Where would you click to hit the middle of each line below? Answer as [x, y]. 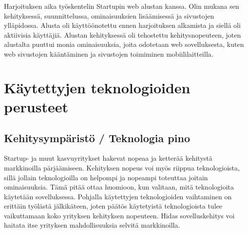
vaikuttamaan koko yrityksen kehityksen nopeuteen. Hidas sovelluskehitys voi [119, 215]
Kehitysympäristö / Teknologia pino [97, 138]
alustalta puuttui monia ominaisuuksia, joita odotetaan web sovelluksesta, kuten [124, 44]
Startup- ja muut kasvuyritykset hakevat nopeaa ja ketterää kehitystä [108, 158]
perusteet [36, 106]
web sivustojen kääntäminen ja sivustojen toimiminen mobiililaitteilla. [109, 53]
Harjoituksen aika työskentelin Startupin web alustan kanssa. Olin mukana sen [122, 6]
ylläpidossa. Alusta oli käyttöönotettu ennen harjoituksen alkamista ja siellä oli [122, 25]
